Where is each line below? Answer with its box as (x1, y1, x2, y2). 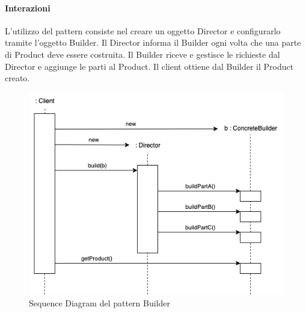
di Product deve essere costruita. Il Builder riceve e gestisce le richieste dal (5, 48, 280, 60)
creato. (5, 72, 30, 84)
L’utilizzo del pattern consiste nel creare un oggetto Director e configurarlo (5, 24, 281, 37)
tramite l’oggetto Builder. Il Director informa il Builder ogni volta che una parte (5, 36, 301, 49)
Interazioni (5, 1, 50, 14)
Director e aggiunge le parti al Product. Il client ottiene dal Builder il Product (5, 60, 294, 72)
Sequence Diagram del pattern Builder (29, 297, 171, 309)
